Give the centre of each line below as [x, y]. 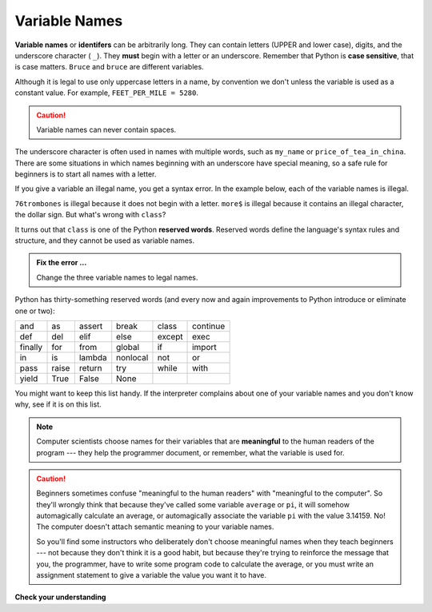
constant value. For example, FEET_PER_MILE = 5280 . [107, 93]
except [170, 336]
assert [91, 326]
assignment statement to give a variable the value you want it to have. [152, 575]
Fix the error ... [62, 263]
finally [31, 347]
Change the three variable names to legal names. [117, 277]
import [205, 347]
